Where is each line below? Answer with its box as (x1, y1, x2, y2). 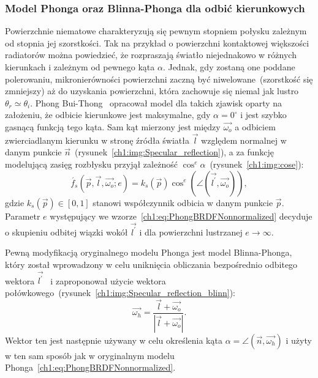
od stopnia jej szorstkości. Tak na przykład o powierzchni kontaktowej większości (5, 36, 309, 49)
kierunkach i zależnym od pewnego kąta (5, 61, 155, 73)
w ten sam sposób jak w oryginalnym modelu (5, 349, 175, 361)
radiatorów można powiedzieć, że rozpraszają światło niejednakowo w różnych (5, 48, 297, 61)
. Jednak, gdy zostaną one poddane (162, 61, 295, 73)
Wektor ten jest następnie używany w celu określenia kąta (5, 333, 222, 346)
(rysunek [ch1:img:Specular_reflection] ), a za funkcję (75, 146, 274, 158)
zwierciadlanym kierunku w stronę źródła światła (5, 133, 189, 146)
